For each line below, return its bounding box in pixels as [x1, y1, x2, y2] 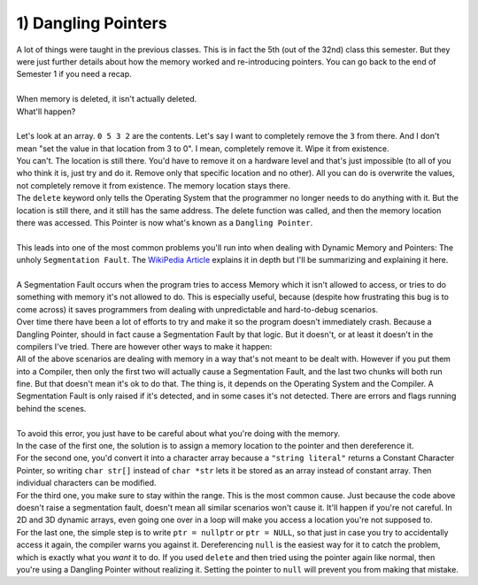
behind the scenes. [16, 403, 87, 413]
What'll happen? [16, 106, 76, 117]
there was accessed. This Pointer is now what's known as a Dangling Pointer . [16, 218, 313, 228]
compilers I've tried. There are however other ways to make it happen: [16, 341, 273, 351]
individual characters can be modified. [16, 478, 157, 489]
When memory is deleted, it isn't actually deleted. [16, 94, 197, 104]
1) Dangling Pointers [16, 13, 167, 33]
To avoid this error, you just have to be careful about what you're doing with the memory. [16, 427, 341, 438]
